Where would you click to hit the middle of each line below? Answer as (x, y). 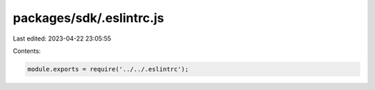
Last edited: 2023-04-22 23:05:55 (62, 38)
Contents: (27, 51)
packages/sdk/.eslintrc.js (89, 18)
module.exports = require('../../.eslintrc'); (108, 69)
